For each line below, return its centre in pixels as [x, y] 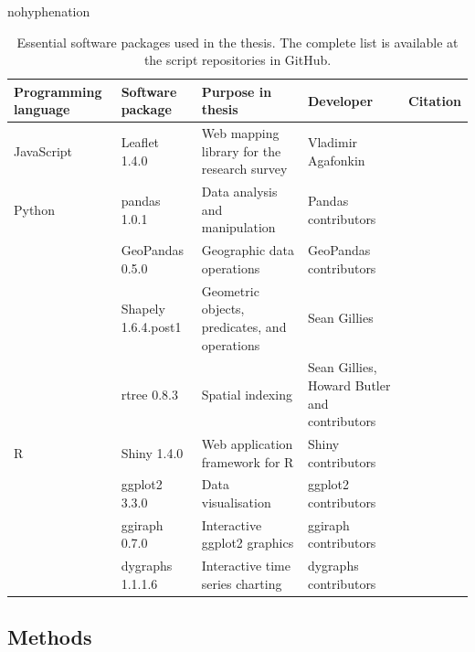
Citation [435, 100]
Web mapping [240, 133]
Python [34, 209]
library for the [241, 150]
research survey [244, 169]
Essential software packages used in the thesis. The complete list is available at [237, 42]
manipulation [238, 227]
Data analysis [239, 192]
